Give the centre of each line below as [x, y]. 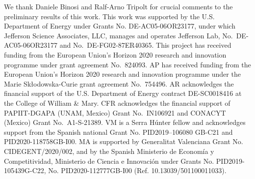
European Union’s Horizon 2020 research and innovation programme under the [122, 74]
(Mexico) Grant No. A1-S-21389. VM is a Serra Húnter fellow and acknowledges [125, 122]
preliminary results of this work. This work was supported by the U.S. [109, 16]
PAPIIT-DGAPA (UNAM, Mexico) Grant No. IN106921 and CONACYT [115, 112]
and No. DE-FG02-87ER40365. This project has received [145, 45]
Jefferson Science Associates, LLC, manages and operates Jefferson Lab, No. [118, 35]
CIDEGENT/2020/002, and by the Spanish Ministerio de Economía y [109, 151]
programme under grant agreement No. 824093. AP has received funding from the [127, 64]
